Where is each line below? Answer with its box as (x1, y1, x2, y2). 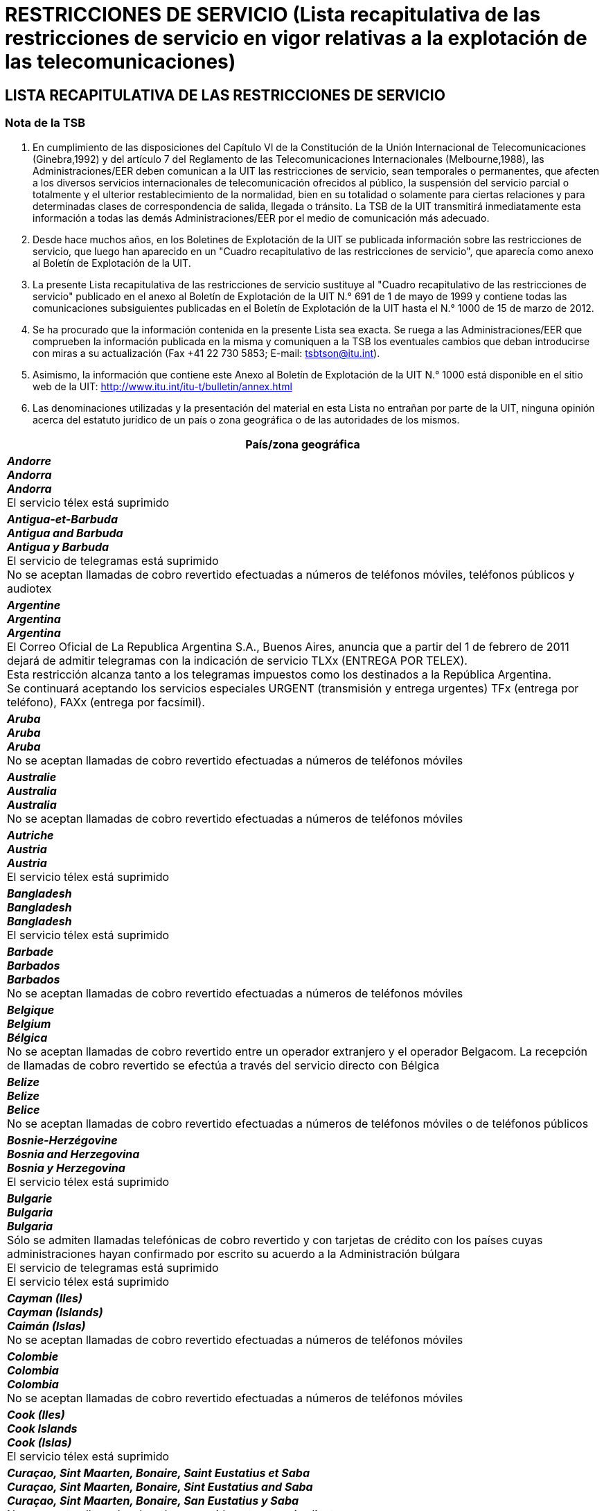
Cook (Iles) (7, 1407, 65, 1422)
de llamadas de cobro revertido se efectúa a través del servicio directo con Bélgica (7, 1058, 440, 1072)
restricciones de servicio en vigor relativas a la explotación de (5, 26, 587, 50)
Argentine (7, 597, 61, 612)
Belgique (7, 1002, 55, 1017)
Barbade (7, 944, 54, 959)
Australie (7, 769, 57, 784)
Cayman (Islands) (7, 1304, 103, 1319)
